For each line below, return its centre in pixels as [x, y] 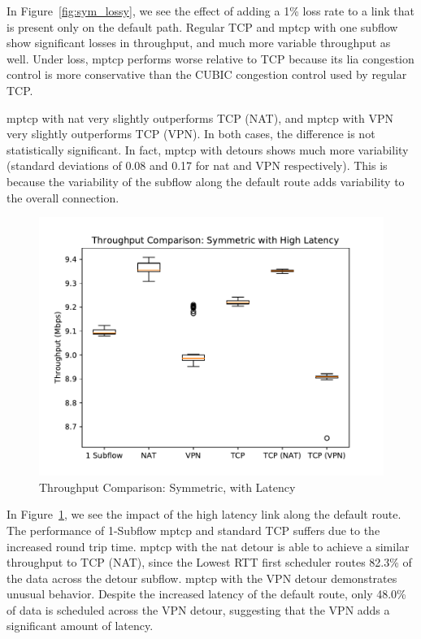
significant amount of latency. [80, 626]
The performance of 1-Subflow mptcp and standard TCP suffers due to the [193, 530]
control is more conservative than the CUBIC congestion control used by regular [207, 74]
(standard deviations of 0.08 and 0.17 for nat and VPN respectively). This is [197, 165]
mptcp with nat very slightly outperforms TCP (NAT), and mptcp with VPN [200, 117]
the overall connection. [63, 197]
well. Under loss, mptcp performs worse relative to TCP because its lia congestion [210, 58]
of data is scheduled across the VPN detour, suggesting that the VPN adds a [198, 609]
